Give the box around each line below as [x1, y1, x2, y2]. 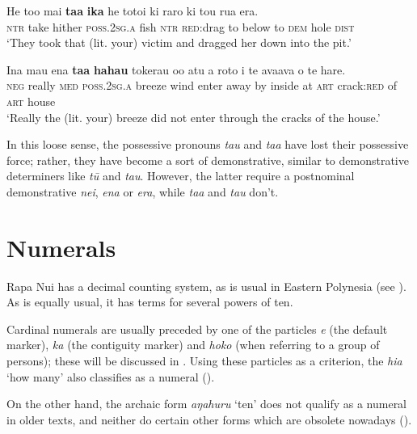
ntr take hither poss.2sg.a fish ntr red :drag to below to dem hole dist [6, 18, 355, 35]
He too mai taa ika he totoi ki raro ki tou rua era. [6, 2, 259, 19]
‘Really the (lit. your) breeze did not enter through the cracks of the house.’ [6, 108, 381, 125]
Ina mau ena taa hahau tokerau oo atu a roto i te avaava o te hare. [6, 61, 346, 78]
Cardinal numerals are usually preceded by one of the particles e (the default [6, 320, 388, 337]
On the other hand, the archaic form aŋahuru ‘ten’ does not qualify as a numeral [6, 395, 407, 412]
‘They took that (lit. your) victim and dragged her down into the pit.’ [6, 34, 352, 51]
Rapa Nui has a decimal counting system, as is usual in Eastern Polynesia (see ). [6, 277, 406, 294]
